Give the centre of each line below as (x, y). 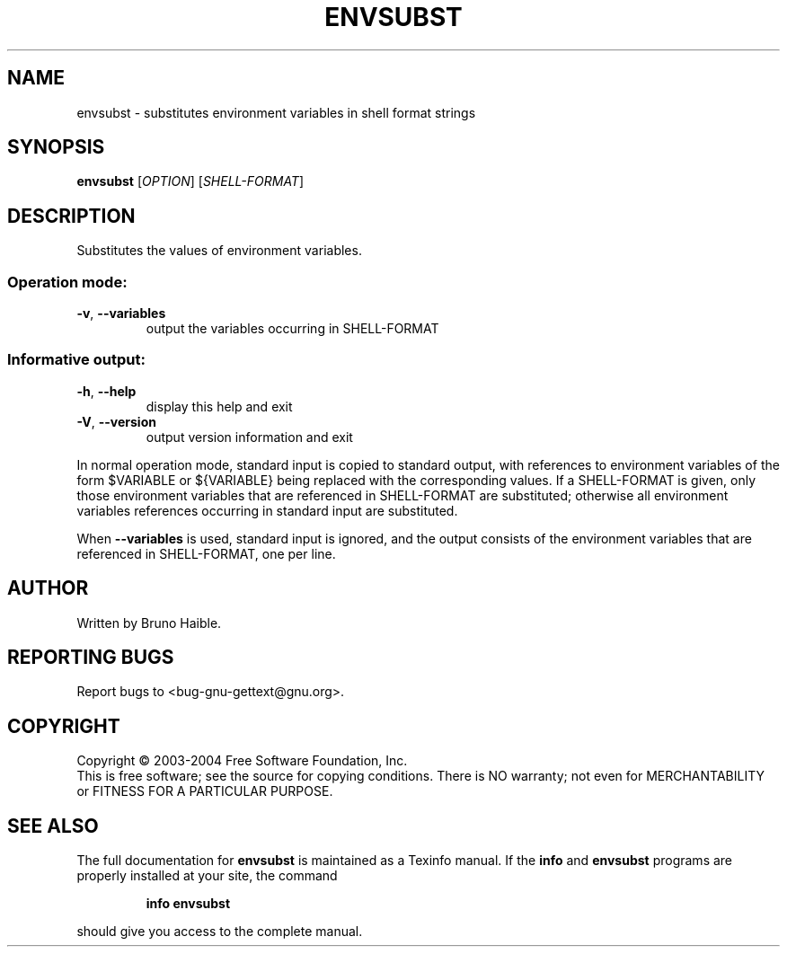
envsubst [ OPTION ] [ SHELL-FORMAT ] (190, 181)
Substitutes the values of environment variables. (219, 251)
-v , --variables (121, 314)
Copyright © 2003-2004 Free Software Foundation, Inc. (242, 761)
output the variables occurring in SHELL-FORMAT (292, 329)
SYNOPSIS (56, 147)
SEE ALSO (53, 826)
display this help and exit (219, 406)
